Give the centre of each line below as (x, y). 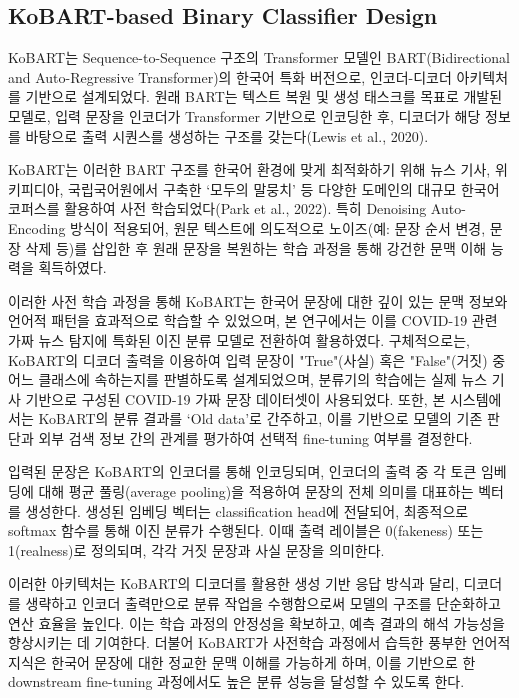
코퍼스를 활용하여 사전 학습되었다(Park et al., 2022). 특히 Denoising (217, 208)
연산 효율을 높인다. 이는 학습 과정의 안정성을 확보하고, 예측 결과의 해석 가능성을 (256, 622)
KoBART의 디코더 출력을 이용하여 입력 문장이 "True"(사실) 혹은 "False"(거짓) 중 (257, 359)
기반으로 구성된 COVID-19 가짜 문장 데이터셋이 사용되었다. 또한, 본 (235, 398)
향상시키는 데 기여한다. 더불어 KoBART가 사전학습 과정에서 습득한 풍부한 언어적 (259, 642)
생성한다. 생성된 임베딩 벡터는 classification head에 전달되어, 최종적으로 (247, 510)
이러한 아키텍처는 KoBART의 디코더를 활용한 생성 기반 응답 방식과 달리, (233, 583)
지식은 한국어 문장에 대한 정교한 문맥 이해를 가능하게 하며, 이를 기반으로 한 (242, 661)
